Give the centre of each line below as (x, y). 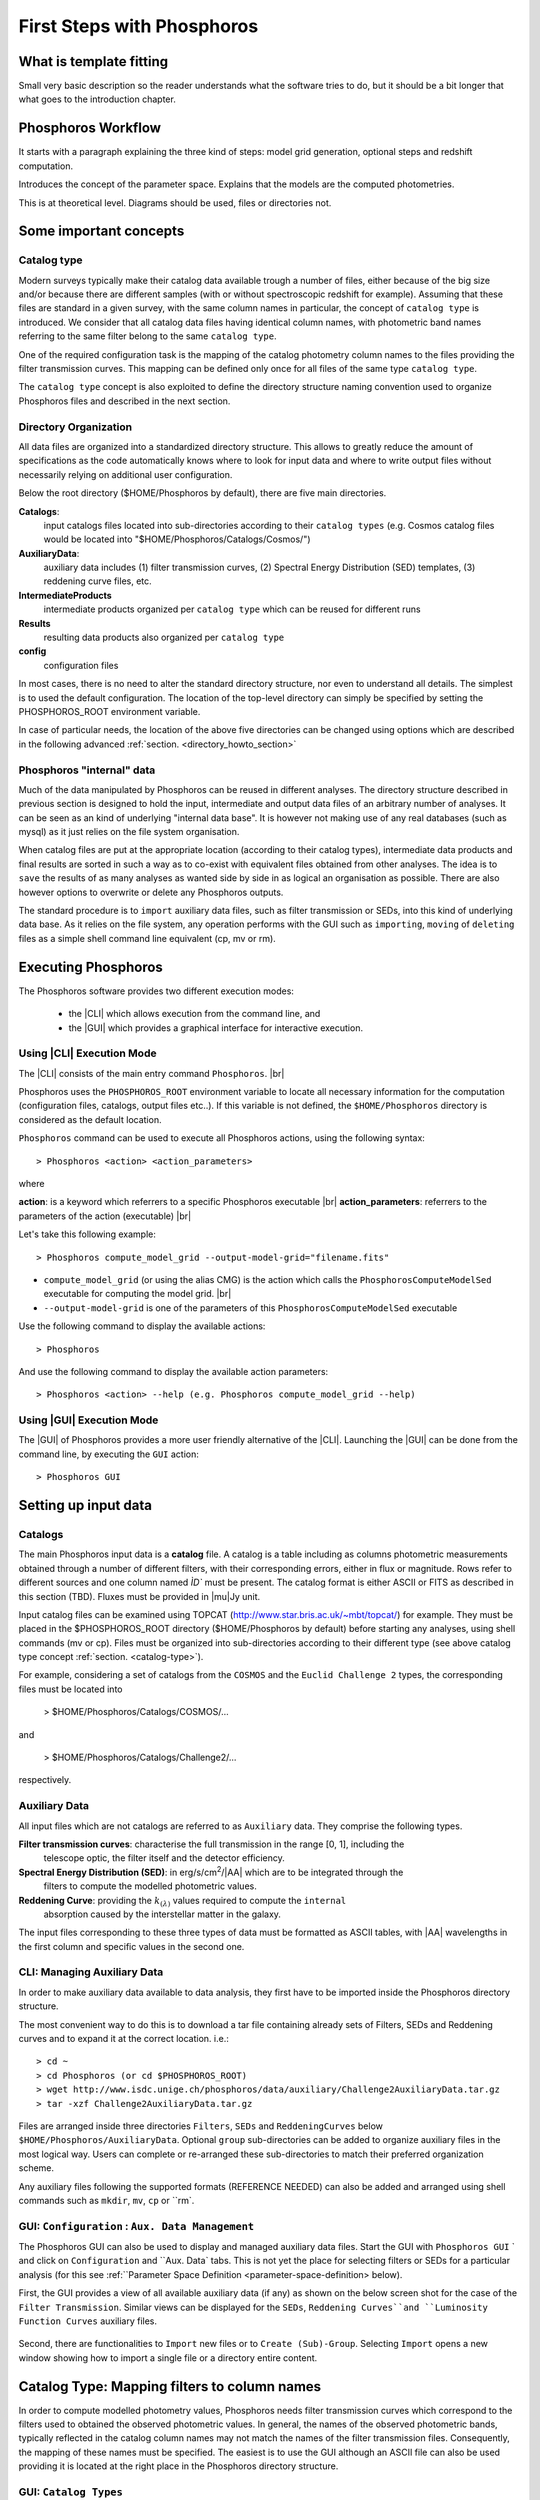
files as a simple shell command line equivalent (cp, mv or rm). (147, 938)
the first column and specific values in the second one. (131, 1946)
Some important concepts (101, 231)
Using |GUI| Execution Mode (88, 1420)
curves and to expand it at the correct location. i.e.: (123, 2039)
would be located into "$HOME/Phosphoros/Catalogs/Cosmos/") (177, 539)
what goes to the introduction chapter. (97, 99)
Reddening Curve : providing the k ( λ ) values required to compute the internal (182, 1901)
